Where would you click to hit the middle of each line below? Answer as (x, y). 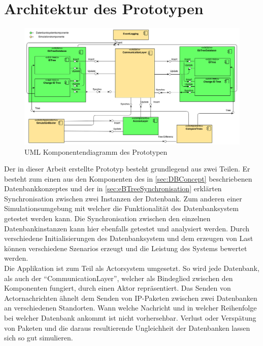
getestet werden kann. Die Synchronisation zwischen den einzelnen (107, 218)
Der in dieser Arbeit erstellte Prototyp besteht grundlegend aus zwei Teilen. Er (127, 169)
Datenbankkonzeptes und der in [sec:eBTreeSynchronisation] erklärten (113, 188)
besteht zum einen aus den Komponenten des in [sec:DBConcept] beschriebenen (128, 178)
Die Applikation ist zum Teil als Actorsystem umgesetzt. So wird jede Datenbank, (132, 268)
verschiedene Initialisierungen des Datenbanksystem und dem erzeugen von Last (129, 238)
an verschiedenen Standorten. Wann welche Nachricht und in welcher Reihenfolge (130, 308)
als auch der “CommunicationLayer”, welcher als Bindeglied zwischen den (119, 278)
